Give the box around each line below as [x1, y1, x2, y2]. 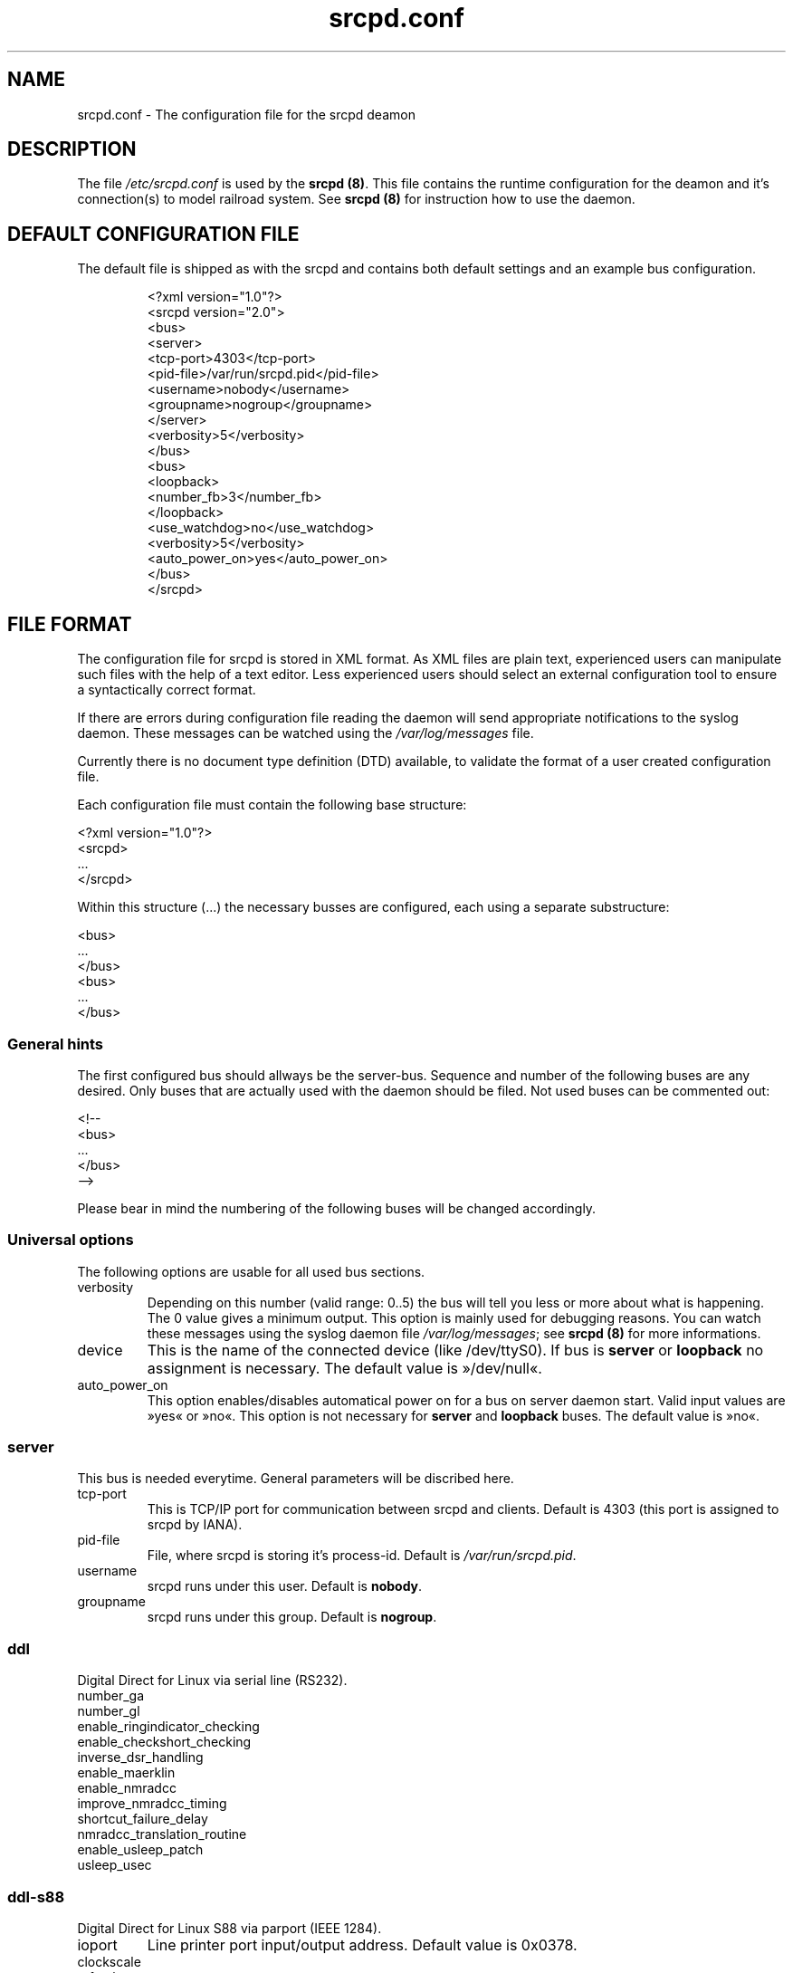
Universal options [7, 1231, 134, 1250]
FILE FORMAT [7, 612, 132, 636]
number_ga [77, 1688, 145, 1704]
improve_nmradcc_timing [77, 1796, 227, 1812]
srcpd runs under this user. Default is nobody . [147, 1578, 423, 1595]
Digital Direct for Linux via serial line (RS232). [77, 1672, 348, 1689]
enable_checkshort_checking [77, 1734, 252, 1750]
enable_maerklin [77, 1765, 176, 1781]
